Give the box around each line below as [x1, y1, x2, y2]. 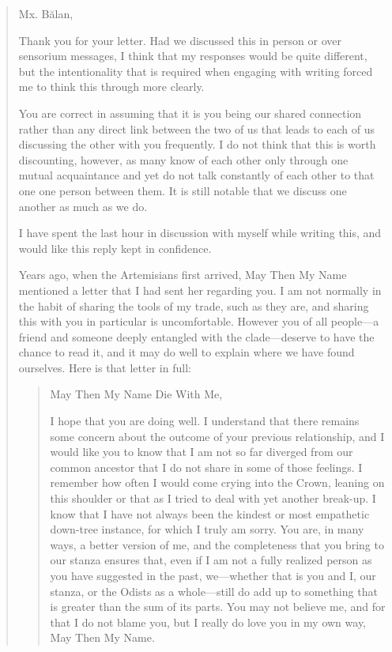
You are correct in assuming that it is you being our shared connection [18, 104, 362, 121]
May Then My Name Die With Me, [50, 386, 223, 402]
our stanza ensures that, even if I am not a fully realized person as [50, 552, 372, 568]
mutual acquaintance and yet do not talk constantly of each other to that [18, 167, 375, 183]
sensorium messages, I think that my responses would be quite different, [18, 47, 367, 64]
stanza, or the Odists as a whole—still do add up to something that [50, 582, 378, 599]
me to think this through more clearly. [18, 78, 205, 95]
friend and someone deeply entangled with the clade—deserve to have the [18, 328, 375, 345]
